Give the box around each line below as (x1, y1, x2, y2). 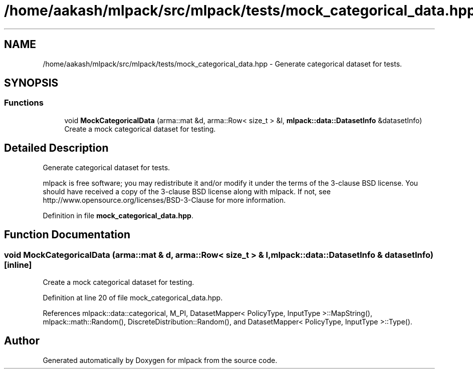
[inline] (4, 259, 32, 270)
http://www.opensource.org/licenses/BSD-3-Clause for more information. (43, 195, 286, 204)
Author (4, 334, 40, 347)
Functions (4, 98, 44, 108)
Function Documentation (4, 228, 130, 241)
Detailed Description (4, 142, 109, 155)
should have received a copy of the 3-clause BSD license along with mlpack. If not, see (43, 187, 331, 196)
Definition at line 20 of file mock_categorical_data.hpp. (43, 293, 223, 302)
